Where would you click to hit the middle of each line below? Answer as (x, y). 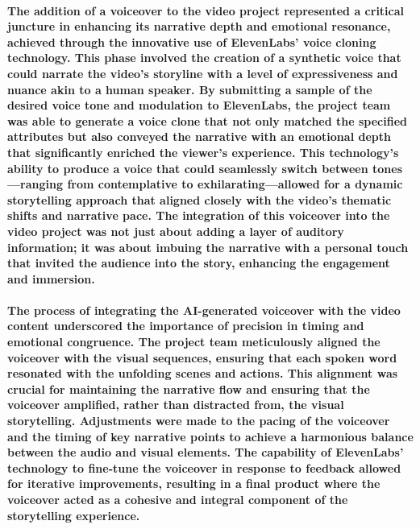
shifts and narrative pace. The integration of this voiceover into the (199, 215)
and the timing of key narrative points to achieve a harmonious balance (210, 436)
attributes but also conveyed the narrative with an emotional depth (199, 136)
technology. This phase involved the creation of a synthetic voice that (204, 58)
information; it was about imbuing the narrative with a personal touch (208, 247)
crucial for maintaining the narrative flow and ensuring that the (189, 388)
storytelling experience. (74, 515)
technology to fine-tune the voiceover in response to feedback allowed (204, 467)
